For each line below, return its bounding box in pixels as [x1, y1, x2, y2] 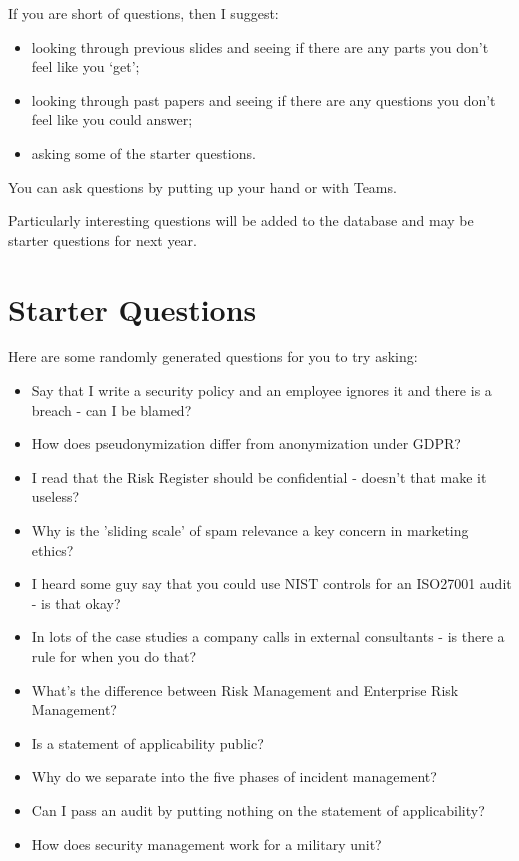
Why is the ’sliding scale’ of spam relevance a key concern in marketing [31, 520, 469, 541]
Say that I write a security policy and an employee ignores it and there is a [31, 380, 492, 401]
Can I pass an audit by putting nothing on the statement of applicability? [31, 799, 485, 820]
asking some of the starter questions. [31, 142, 256, 163]
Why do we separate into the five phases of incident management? [31, 766, 437, 787]
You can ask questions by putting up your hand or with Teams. [8, 176, 397, 197]
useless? [31, 486, 80, 507]
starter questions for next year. [8, 229, 197, 250]
